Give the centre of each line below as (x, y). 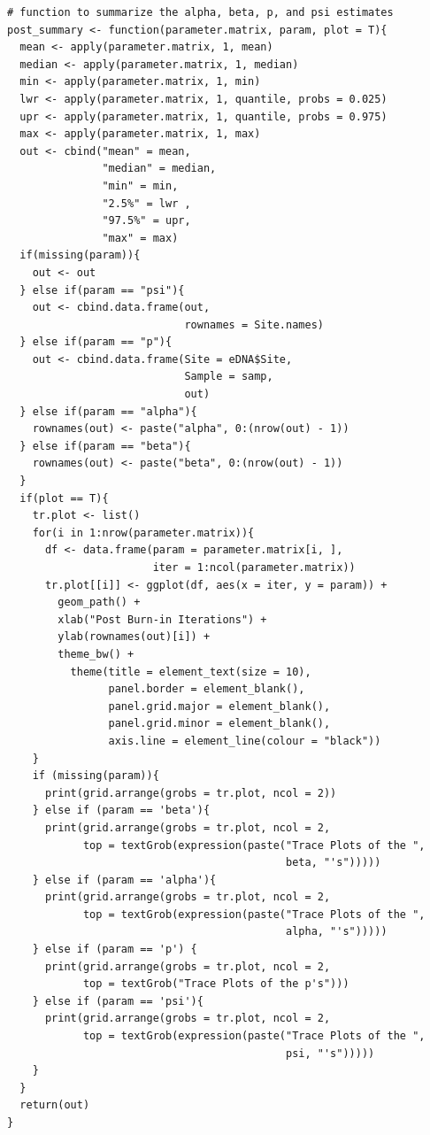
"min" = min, (140, 185)
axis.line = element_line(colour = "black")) (245, 741)
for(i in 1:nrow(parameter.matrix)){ (143, 533)
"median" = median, (159, 169)
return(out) (55, 1105)
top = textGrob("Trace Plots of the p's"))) (216, 984)
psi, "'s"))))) (330, 1053)
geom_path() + (99, 602)
